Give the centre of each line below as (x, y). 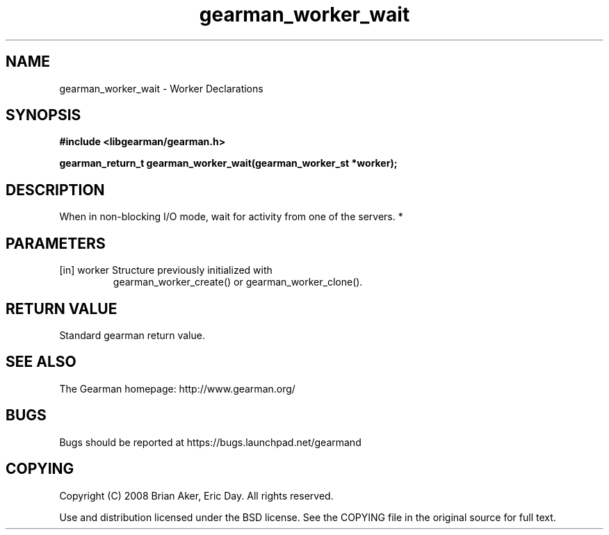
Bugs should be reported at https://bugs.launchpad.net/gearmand (210, 442)
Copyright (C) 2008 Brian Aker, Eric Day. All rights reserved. (196, 495)
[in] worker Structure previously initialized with (166, 270)
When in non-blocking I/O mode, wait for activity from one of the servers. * (231, 217)
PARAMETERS (56, 243)
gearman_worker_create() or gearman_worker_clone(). (238, 282)
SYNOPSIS (43, 115)
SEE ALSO (41, 362)
